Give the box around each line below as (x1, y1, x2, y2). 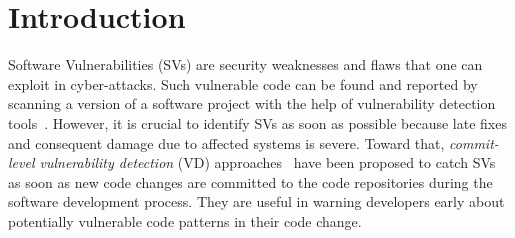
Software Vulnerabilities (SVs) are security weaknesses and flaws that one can (8, 54, 483, 75)
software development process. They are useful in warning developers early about (8, 191, 505, 212)
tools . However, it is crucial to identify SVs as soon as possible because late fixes (8, 112, 507, 133)
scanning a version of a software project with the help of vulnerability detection (8, 93, 496, 114)
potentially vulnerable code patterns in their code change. (8, 210, 362, 231)
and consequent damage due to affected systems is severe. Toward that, (8, 132, 445, 153)
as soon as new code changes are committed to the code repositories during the (8, 171, 493, 192)
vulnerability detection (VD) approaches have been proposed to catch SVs (39, 152, 496, 173)
